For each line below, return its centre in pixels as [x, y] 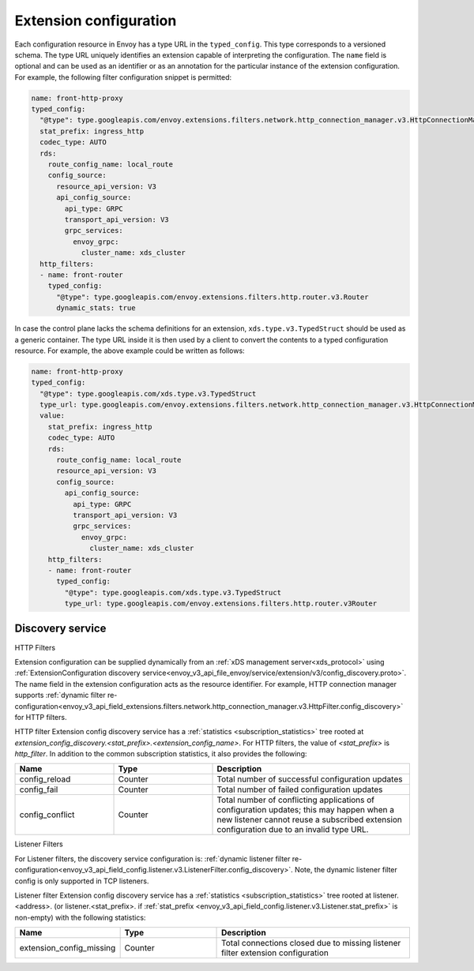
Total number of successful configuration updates [310, 779]
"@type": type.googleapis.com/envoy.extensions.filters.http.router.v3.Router [213, 297]
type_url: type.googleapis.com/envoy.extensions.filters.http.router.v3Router [221, 604]
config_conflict [47, 815]
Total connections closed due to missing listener [311, 943]
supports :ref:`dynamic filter [60, 695]
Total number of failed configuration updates [300, 789]
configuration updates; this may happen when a [306, 810]
